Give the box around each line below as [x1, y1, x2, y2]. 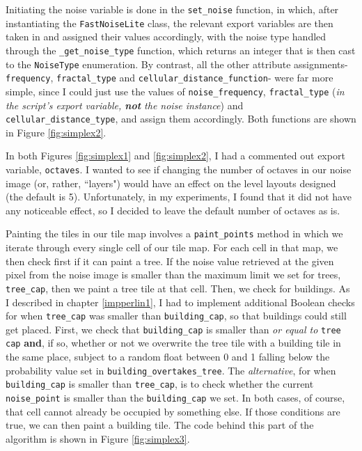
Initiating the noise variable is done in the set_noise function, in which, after [6, 2, 339, 16]
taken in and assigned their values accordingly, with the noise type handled [6, 29, 326, 44]
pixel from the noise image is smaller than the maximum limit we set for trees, [6, 267, 341, 282]
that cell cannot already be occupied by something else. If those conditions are [6, 404, 340, 418]
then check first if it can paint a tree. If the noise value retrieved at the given [6, 253, 334, 268]
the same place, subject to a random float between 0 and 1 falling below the [6, 349, 330, 364]
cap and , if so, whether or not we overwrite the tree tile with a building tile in [6, 335, 341, 350]
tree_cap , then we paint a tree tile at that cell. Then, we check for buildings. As [6, 280, 350, 295]
